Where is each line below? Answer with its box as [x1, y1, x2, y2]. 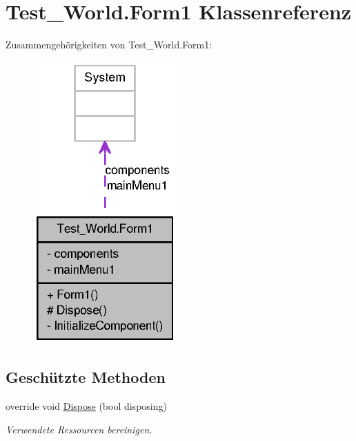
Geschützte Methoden [6, 366, 166, 388]
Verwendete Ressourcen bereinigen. [6, 422, 152, 436]
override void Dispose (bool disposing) [6, 399, 167, 413]
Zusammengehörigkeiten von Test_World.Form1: [6, 37, 212, 52]
